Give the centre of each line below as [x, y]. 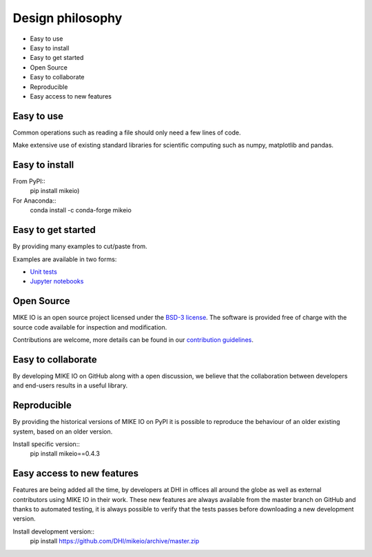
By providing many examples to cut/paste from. [80, 246]
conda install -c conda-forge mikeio [81, 210]
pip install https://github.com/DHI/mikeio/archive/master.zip [115, 541]
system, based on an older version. [63, 432]
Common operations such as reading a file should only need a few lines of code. [127, 132]
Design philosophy [68, 18]
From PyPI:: [29, 181]
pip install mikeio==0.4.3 [65, 454]
